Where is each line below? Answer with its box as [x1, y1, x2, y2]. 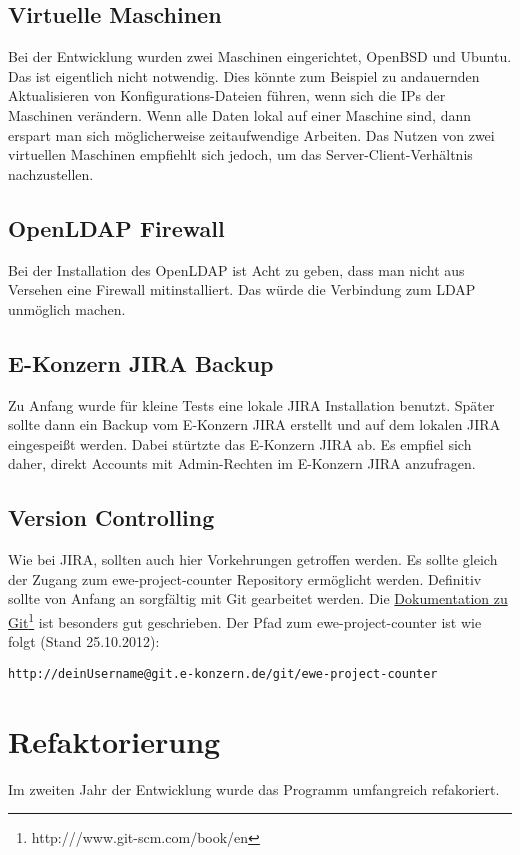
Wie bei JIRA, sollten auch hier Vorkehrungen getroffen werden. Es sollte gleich [8, 549, 498, 570]
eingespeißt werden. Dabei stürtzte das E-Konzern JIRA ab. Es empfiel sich [8, 433, 472, 454]
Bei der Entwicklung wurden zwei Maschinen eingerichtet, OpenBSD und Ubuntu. [8, 46, 512, 67]
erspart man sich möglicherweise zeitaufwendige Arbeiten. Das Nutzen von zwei [8, 124, 495, 145]
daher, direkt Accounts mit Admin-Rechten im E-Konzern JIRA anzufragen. [8, 453, 476, 474]
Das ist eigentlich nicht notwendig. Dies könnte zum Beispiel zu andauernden [8, 65, 480, 86]
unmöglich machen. [8, 298, 126, 319]
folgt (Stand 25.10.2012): [8, 631, 160, 652]
